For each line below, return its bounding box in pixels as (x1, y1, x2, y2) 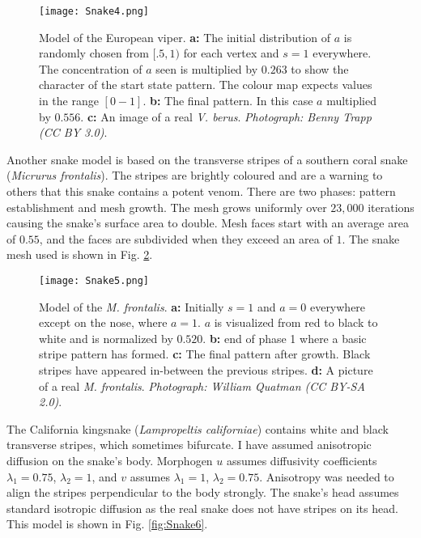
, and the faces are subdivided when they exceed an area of (39, 230, 333, 247)
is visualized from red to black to (214, 314, 378, 331)
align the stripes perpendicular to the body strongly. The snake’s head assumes (6, 484, 399, 501)
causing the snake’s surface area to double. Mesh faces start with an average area (6, 214, 409, 231)
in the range (39, 92, 99, 109)
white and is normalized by (39, 329, 173, 346)
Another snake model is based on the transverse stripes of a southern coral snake (6, 150, 408, 167)
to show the (291, 60, 349, 77)
